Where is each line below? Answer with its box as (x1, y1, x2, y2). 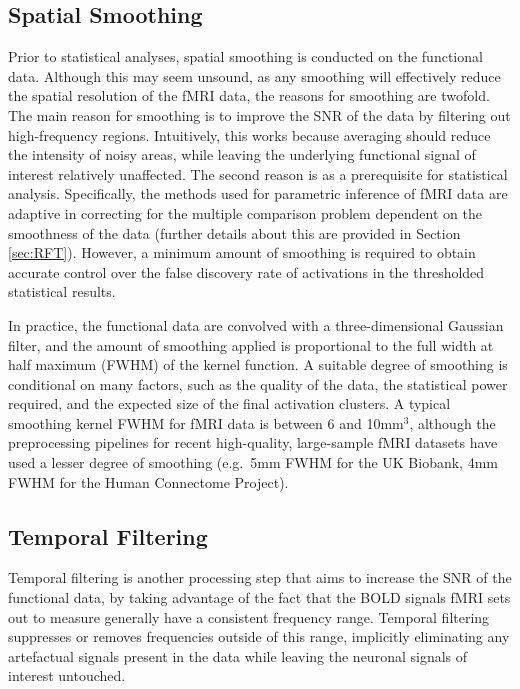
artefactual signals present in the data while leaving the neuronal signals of (8, 645, 468, 666)
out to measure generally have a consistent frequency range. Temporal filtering (8, 606, 490, 627)
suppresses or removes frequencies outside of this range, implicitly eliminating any (8, 626, 510, 647)
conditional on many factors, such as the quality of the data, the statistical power (8, 373, 508, 394)
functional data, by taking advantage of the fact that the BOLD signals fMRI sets (8, 587, 511, 608)
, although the (409, 412, 496, 433)
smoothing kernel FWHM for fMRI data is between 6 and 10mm (8, 412, 404, 433)
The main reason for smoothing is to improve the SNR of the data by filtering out (8, 104, 511, 125)
